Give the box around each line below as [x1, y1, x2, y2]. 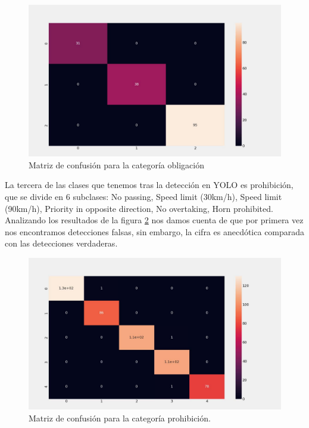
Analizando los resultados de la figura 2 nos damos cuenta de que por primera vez [5, 214, 304, 226]
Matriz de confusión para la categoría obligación [29, 158, 204, 171]
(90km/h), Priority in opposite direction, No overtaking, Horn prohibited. [5, 202, 273, 214]
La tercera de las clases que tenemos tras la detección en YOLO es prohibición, [5, 178, 294, 191]
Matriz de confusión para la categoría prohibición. [29, 411, 211, 424]
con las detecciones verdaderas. [5, 237, 118, 250]
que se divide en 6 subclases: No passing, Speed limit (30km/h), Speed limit [5, 190, 282, 203]
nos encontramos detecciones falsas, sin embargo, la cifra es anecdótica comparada [5, 225, 305, 238]
